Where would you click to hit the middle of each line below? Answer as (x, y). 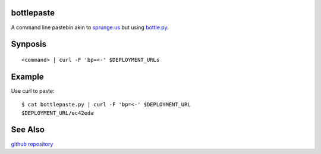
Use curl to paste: (33, 91)
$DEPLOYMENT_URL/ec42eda (58, 113)
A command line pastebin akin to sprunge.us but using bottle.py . (90, 27)
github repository (32, 144)
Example (27, 76)
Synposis (29, 44)
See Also (28, 130)
